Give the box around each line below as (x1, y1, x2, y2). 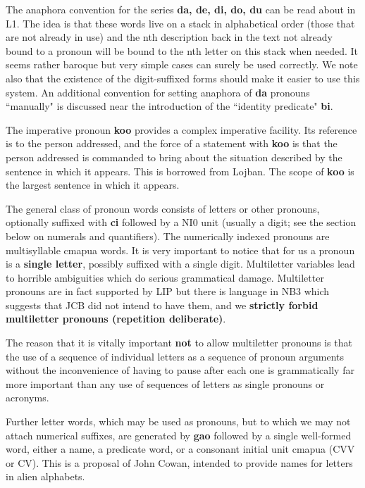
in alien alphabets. (6, 469, 85, 484)
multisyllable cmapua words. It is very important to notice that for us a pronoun (6, 242, 355, 257)
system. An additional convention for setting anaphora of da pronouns (6, 85, 310, 99)
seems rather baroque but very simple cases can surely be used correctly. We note (6, 57, 358, 72)
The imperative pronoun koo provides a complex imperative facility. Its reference (6, 122, 357, 137)
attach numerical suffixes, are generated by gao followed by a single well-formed (6, 427, 352, 442)
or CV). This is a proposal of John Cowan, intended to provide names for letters (6, 455, 353, 470)
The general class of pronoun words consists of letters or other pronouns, (6, 201, 320, 215)
